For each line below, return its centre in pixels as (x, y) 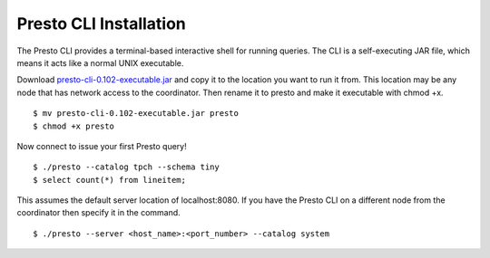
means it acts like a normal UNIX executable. (100, 62)
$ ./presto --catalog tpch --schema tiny (126, 167)
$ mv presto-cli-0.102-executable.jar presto (136, 114)
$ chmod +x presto (74, 126)
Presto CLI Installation (101, 24)
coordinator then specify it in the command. (98, 213)
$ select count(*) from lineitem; (109, 180)
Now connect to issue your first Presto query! (102, 146)
